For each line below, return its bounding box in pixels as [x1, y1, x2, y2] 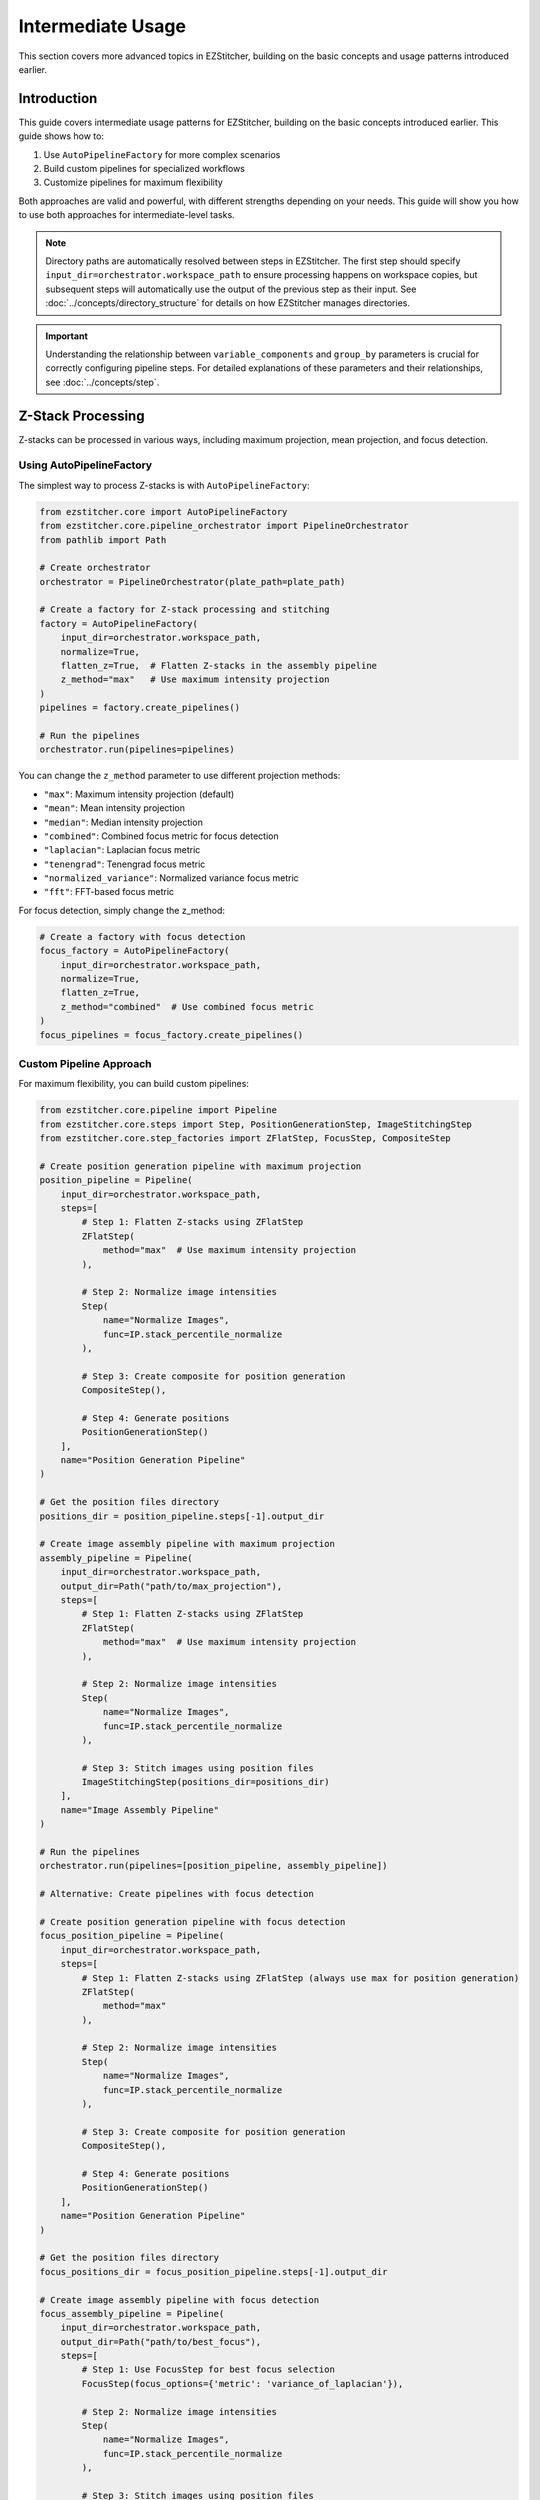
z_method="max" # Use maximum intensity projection [60, 674, 330, 685]
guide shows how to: [18, 130, 105, 142]
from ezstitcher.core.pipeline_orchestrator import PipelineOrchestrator [39, 520, 409, 532]
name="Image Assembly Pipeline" [60, 1804, 220, 1815]
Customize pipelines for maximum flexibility [43, 176, 224, 189]
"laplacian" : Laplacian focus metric [43, 844, 201, 856]
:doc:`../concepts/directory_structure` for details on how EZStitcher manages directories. [45, 297, 410, 309]
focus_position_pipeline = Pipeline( [39, 1930, 225, 1942]
